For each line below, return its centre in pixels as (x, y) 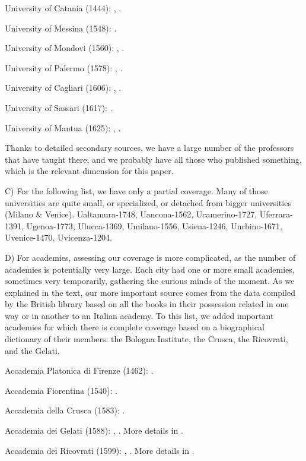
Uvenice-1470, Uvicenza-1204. (58, 237)
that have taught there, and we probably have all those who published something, (153, 159)
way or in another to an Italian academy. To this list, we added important (139, 315)
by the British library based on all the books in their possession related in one (147, 304)
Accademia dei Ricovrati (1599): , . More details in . (100, 450)
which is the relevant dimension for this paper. (89, 171)
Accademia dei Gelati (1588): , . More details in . (94, 430)
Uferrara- (276, 214)
